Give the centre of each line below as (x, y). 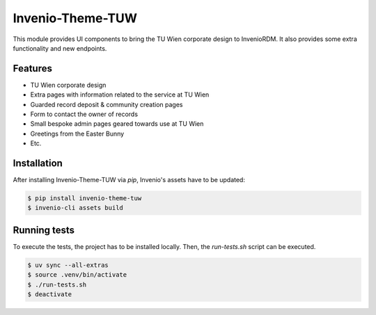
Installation (38, 163)
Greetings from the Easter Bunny (77, 134)
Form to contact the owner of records (84, 114)
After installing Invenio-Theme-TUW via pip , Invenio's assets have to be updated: (129, 180)
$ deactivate (50, 294)
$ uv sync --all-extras (68, 265)
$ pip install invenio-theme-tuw (85, 199)
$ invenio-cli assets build (75, 208)
